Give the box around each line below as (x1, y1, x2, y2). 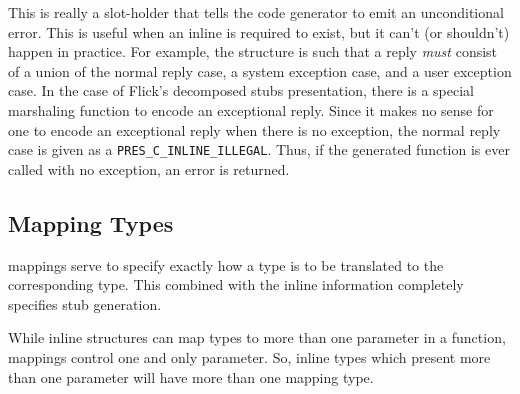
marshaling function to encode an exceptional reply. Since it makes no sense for (8, 99, 494, 120)
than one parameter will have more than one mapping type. (8, 366, 374, 387)
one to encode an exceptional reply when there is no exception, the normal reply (8, 119, 501, 140)
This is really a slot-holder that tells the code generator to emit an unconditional (8, 2, 504, 22)
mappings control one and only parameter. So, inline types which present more (8, 346, 491, 367)
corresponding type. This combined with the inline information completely (8, 274, 464, 295)
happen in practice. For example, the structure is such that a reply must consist (8, 41, 498, 62)
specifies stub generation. (8, 293, 162, 314)
